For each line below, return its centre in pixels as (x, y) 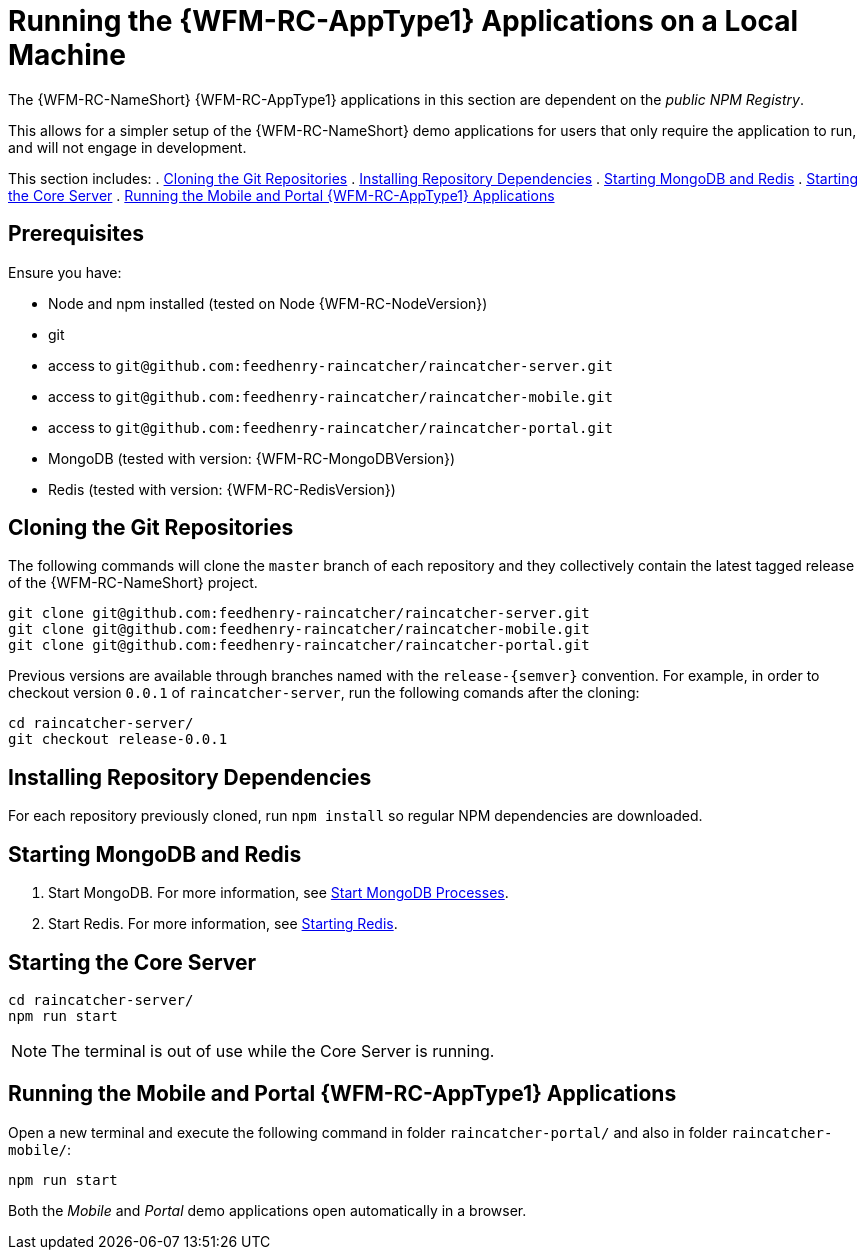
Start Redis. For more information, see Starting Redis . (223, 924)
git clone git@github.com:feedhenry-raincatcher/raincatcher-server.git (299, 613)
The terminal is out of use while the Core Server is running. (273, 1050)
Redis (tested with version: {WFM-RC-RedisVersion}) (222, 489)
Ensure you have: (65, 272)
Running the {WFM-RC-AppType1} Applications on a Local (403, 21)
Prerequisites (76, 234)
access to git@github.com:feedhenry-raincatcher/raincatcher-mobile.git (330, 396)
